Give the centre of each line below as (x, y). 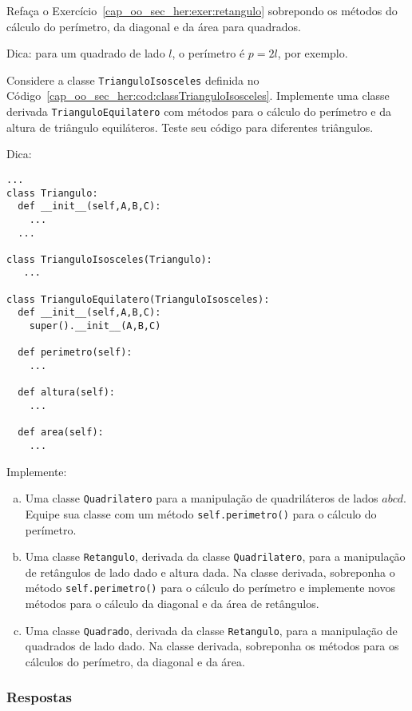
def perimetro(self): (75, 353)
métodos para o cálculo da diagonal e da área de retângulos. (172, 604)
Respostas (39, 697)
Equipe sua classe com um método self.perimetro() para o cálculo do (201, 513)
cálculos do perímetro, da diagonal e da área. (135, 661)
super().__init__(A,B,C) (95, 326)
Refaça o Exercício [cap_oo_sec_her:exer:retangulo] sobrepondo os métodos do (202, 10)
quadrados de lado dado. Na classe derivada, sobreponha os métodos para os (212, 646)
